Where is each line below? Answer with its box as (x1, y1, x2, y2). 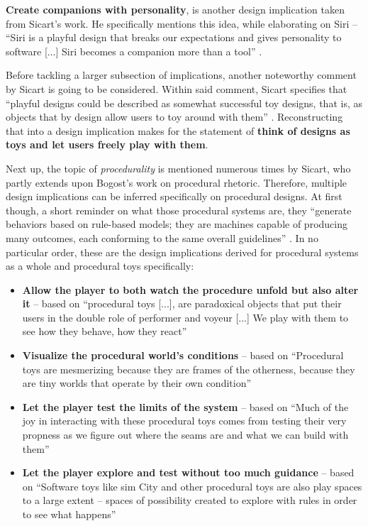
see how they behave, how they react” (22, 324, 187, 339)
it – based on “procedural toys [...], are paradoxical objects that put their (22, 296, 342, 311)
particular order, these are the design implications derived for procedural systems (6, 244, 359, 259)
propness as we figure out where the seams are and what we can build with (22, 427, 349, 442)
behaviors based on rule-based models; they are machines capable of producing (6, 217, 347, 231)
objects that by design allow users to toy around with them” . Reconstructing (6, 109, 343, 124)
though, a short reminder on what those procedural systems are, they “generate (6, 202, 352, 217)
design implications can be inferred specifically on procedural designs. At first (6, 189, 342, 204)
